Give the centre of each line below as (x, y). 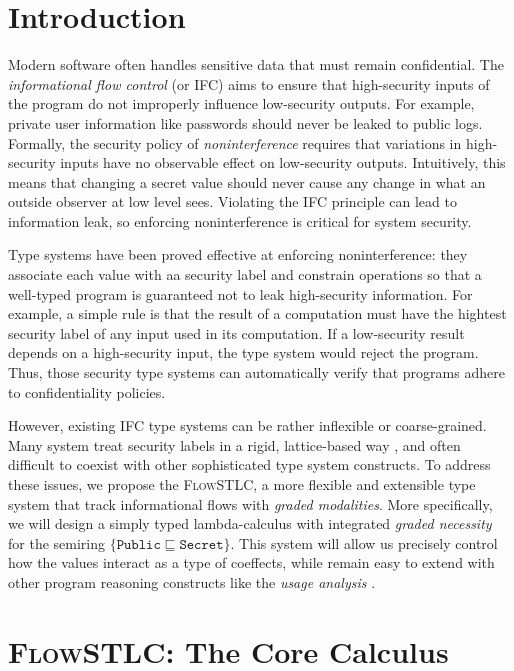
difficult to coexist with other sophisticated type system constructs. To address (249, 464)
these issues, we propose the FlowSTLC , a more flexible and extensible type (242, 484)
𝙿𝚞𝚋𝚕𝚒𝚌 (138, 544)
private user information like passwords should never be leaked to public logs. (245, 122)
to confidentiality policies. (87, 391)
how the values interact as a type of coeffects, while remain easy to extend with (251, 562)
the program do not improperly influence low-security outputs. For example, (241, 103)
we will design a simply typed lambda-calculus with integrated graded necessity (250, 523)
